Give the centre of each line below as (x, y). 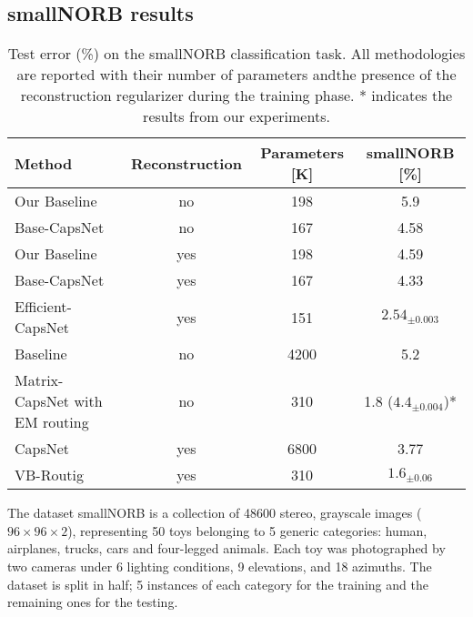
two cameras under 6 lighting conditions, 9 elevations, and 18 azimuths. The (220, 566)
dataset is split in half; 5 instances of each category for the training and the (218, 584)
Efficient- (43, 307)
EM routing (52, 422)
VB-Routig (50, 475)
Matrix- (39, 380)
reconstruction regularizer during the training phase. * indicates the (236, 96)
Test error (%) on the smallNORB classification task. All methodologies (236, 54)
